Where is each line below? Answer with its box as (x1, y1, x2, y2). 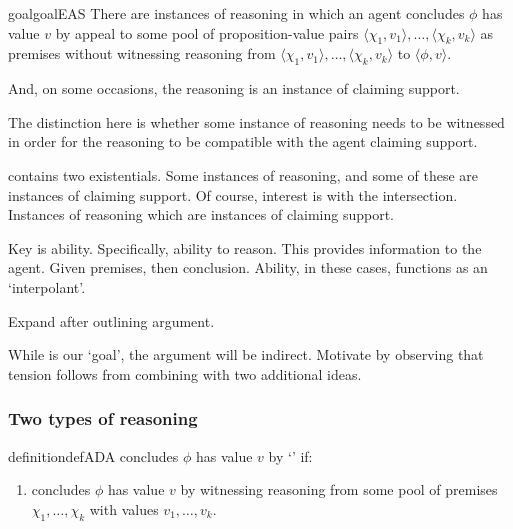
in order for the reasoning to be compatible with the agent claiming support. (8, 131, 478, 152)
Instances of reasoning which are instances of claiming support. (8, 204, 394, 225)
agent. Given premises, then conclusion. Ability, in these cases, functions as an (8, 257, 488, 278)
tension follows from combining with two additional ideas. (8, 363, 362, 384)
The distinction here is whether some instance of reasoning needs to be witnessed (8, 111, 505, 132)
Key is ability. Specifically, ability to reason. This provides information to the (8, 237, 482, 258)
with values (89, 498, 159, 519)
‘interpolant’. (8, 276, 86, 297)
